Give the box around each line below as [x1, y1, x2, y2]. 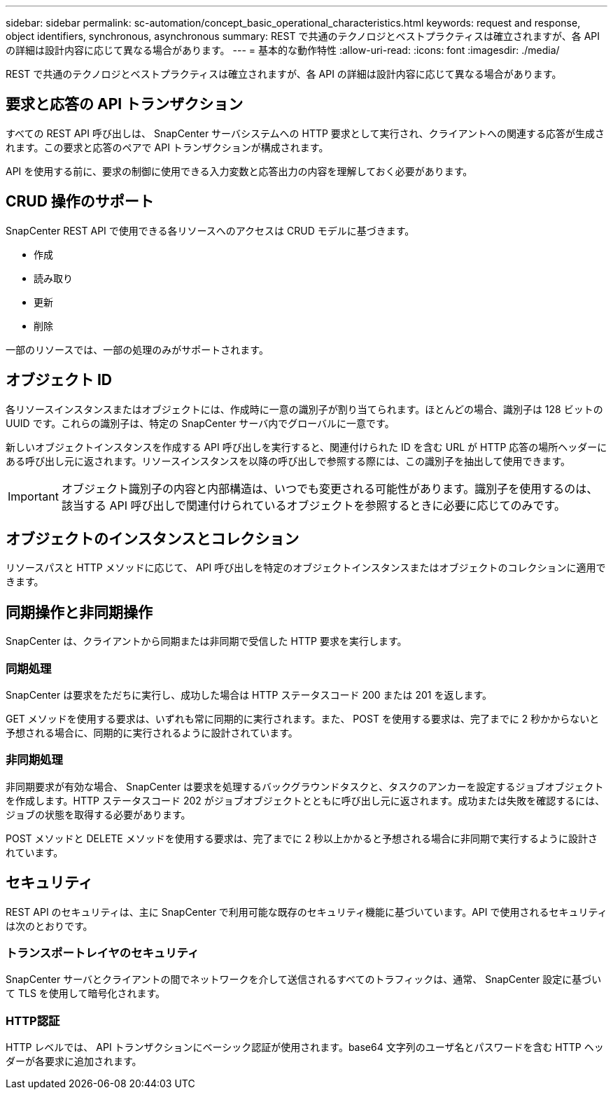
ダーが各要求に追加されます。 [6, 1055, 142, 1068]
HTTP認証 [6, 1013, 60, 1028]
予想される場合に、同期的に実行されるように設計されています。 [6, 726, 298, 739]
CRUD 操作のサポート [6, 193, 154, 211]
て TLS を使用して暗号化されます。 [6, 987, 165, 1000]
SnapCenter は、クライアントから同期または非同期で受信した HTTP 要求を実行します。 [6, 635, 407, 648]
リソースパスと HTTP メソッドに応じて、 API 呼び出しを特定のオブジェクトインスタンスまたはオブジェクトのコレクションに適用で [6, 562, 606, 574]
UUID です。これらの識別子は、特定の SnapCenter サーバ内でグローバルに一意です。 [6, 417, 395, 429]
